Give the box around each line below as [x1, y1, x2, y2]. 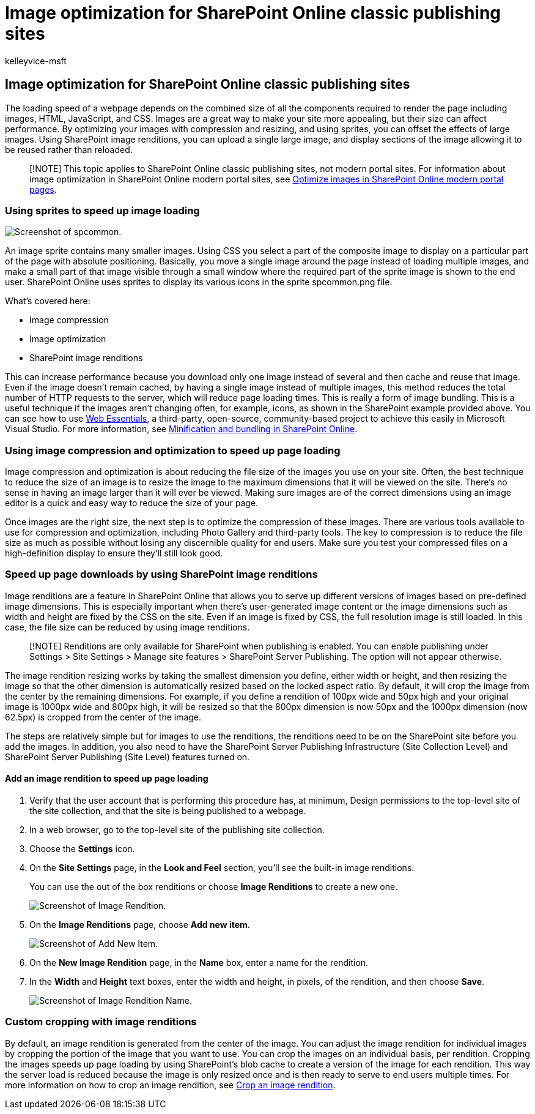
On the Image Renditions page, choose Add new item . [29, 919, 250, 930]
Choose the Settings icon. [29, 843, 135, 854]
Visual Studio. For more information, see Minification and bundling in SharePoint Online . [5, 424, 358, 435]
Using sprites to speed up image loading [5, 204, 200, 217]
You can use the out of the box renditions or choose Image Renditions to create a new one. [29, 881, 398, 892]
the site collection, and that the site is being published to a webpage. [29, 806, 306, 817]
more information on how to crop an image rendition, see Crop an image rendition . [5, 1079, 336, 1090]
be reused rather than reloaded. [5, 144, 133, 155]
